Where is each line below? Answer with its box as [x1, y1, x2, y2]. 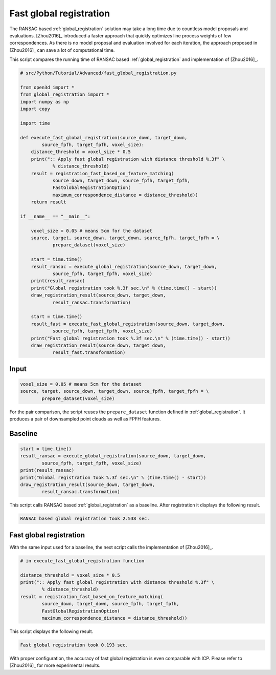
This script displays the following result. [9, 628, 94, 635]
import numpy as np [20, 99, 69, 104]
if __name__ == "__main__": [20, 213, 90, 219]
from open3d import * [20, 85, 75, 90]
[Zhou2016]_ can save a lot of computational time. [9, 47, 115, 53]
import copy [20, 106, 51, 112]
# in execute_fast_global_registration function [20, 558, 145, 563]
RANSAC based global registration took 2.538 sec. [20, 516, 150, 522]
